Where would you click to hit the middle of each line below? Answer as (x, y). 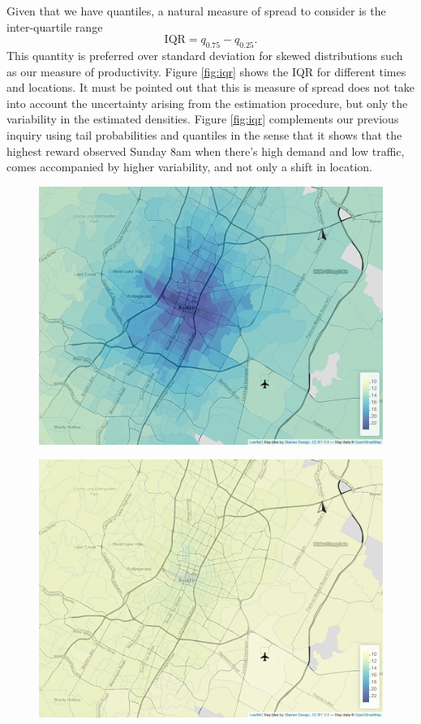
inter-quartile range (55, 26)
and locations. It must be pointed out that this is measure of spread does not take (211, 87)
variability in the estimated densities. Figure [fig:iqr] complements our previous (203, 119)
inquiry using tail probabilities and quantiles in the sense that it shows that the (204, 134)
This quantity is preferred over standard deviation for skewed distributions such (205, 55)
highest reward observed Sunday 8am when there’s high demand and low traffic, (206, 151)
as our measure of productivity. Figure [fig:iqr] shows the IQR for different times (206, 71)
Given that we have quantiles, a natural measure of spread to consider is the (196, 11)
